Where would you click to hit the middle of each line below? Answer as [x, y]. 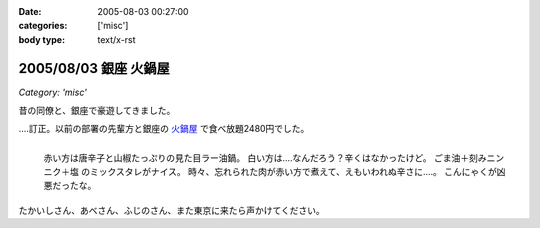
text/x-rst [116, 39]
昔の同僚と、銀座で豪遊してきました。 [97, 111]
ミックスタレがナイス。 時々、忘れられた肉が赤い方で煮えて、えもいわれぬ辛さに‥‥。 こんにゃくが [293, 172]
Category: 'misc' [52, 92]
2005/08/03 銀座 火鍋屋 [94, 68]
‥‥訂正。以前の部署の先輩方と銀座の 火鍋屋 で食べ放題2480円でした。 [164, 129]
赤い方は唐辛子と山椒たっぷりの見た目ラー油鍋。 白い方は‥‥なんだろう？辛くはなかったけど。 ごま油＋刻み [265, 157]
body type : [41, 39]
